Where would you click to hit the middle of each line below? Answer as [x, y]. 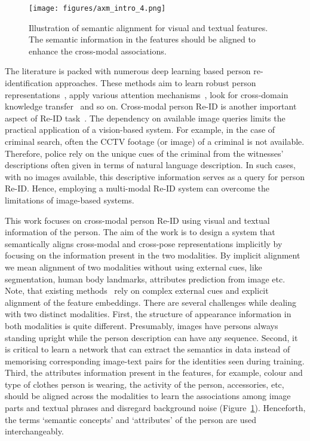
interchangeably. [34, 431]
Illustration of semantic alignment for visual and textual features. [148, 27]
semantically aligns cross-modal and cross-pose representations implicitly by [144, 243]
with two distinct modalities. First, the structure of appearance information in [148, 314]
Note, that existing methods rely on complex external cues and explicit [137, 291]
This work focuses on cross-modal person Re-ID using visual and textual [137, 220]
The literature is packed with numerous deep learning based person [128, 71]
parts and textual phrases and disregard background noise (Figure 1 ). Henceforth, [155, 408]
